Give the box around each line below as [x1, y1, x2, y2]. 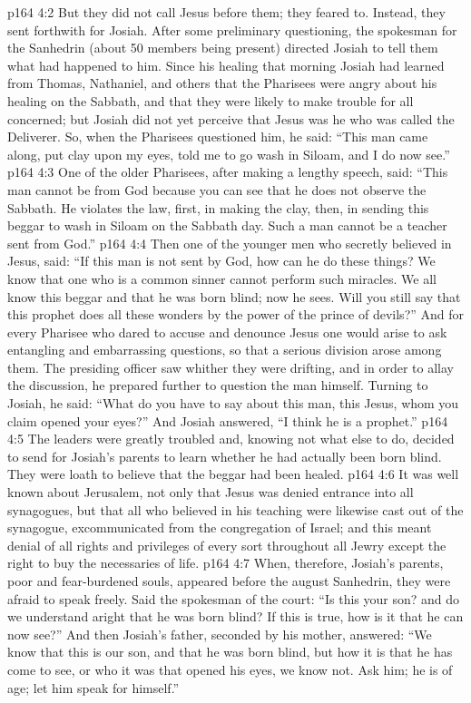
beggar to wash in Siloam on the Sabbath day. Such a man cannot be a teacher [7, 216, 447, 235]
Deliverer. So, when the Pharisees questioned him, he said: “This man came [7, 127, 428, 146]
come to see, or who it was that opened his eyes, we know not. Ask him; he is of [7, 659, 453, 679]
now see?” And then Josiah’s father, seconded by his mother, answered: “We [7, 624, 432, 643]
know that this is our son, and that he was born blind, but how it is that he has [7, 642, 453, 661]
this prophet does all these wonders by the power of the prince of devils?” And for [7, 305, 465, 324]
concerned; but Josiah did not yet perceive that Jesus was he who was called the [7, 109, 455, 128]
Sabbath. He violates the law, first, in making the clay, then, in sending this [7, 198, 429, 217]
